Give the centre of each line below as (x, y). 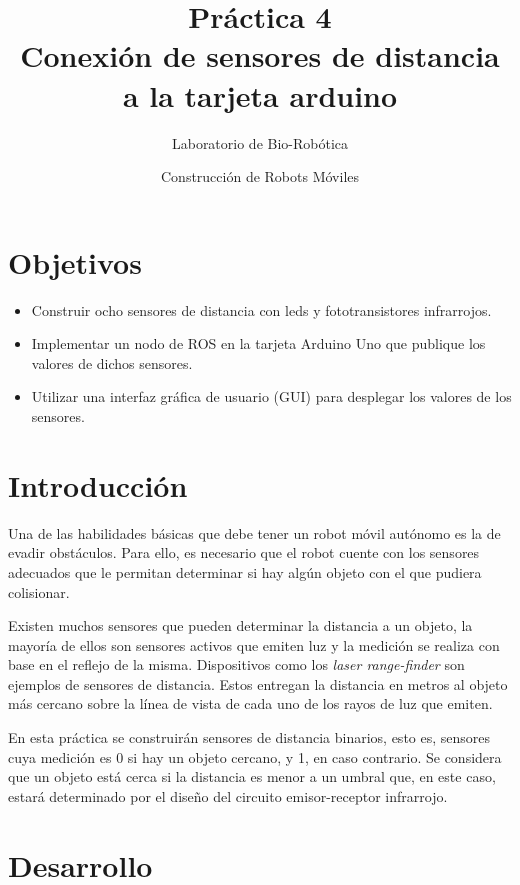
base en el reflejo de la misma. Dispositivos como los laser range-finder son (236, 664)
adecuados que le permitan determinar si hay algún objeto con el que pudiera (245, 571)
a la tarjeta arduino (260, 94)
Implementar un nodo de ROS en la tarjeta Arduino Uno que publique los (258, 343)
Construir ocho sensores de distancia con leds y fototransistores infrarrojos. (261, 309)
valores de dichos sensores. (112, 362)
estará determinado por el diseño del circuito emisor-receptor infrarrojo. (228, 795)
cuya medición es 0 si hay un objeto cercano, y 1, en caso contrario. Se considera (255, 756)
